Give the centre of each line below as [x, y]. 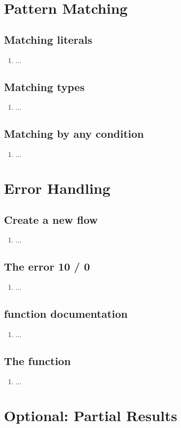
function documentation [66, 314]
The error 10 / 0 [47, 266]
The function [37, 360]
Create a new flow [51, 219]
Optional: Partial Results [91, 415]
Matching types [44, 86]
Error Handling [57, 188]
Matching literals [48, 39]
